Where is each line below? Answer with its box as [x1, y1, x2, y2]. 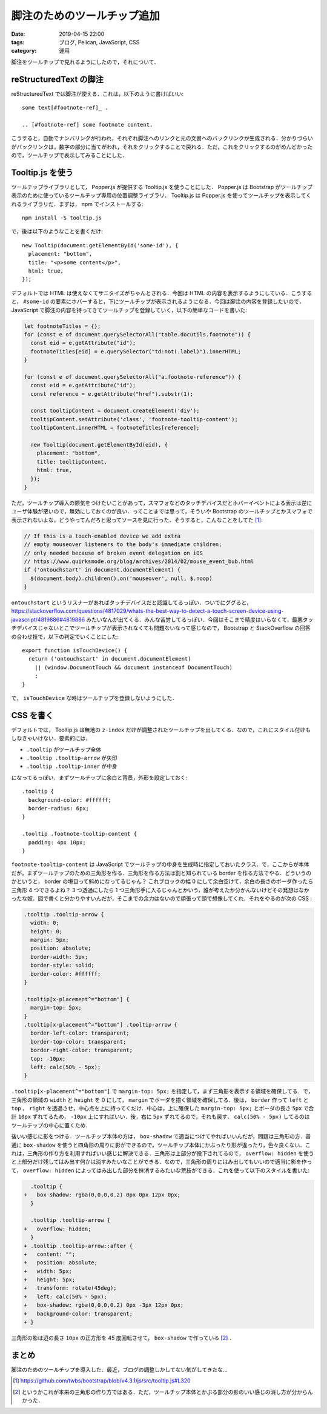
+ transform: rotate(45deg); [24, 1285, 117, 1292]
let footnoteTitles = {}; [24, 322, 101, 330]
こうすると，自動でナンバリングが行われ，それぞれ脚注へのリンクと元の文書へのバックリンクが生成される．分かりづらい [11, 135, 313, 142]
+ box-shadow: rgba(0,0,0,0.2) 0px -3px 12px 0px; [24, 1302, 184, 1309]
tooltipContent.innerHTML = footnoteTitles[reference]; [30, 424, 200, 432]
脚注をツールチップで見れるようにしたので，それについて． [11, 58, 160, 65]
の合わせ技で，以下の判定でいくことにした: [11, 633, 119, 640]
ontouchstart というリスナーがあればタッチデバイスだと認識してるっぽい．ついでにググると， [11, 599, 252, 606]
